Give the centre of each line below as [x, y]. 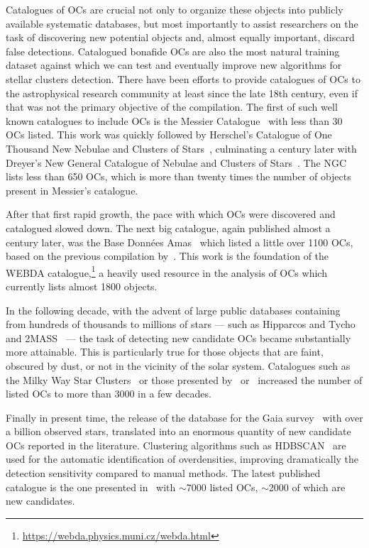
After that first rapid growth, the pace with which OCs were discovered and [171, 214]
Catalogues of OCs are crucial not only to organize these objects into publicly [175, 9]
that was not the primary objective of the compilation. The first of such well [172, 107]
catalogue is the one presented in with [91, 487]
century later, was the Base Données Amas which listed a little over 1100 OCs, [180, 242]
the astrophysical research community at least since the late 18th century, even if [182, 93]
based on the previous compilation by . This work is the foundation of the [167, 256]
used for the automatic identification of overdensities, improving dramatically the [182, 459]
